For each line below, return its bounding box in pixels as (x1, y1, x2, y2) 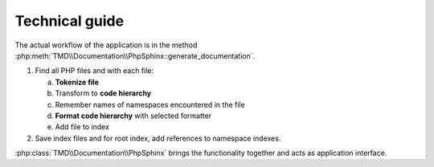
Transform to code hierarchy (55, 88, 152, 98)
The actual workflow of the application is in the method (14, 40, 198, 50)
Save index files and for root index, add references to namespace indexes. (35, 133, 281, 143)
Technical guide (14, 12, 125, 30)
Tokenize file (55, 77, 100, 87)
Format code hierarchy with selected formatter (55, 111, 212, 120)
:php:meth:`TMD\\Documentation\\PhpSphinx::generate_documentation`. (14, 51, 256, 60)
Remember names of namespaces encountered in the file (55, 100, 245, 109)
